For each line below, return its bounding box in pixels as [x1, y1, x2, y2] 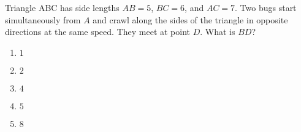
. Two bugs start [235, 1, 297, 14]
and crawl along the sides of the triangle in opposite [93, 13, 288, 26]
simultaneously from [5, 13, 81, 26]
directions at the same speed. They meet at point [5, 25, 191, 38]
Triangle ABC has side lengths [5, 1, 120, 14]
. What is [200, 25, 235, 38]
